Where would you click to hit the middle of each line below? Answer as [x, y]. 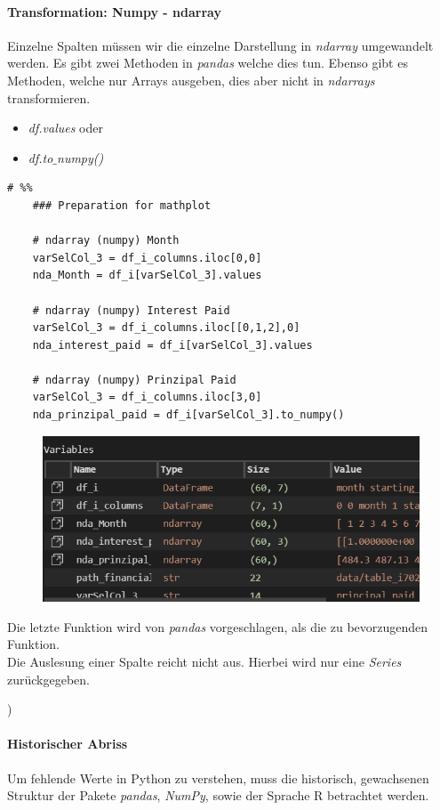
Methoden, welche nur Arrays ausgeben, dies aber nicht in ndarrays [191, 80]
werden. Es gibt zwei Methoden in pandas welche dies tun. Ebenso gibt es [208, 63]
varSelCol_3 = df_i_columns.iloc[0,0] [147, 258]
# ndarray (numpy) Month [106, 241]
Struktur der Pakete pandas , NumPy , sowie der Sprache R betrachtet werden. [218, 795]
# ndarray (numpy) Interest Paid [131, 310]
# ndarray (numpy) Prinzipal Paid [134, 380]
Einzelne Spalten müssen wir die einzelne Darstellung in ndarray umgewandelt [220, 45]
